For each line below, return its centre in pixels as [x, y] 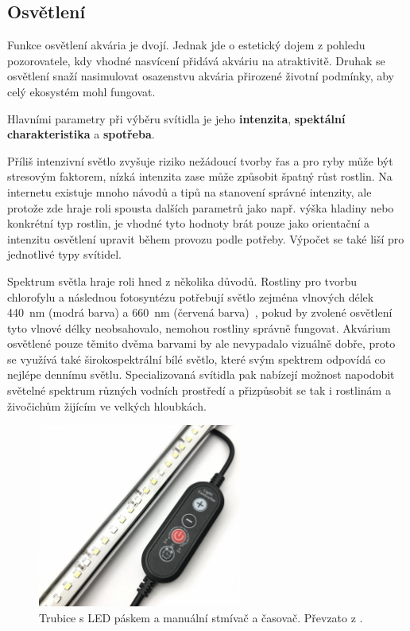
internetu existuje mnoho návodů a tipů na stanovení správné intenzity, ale [190, 191]
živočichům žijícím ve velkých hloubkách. [107, 405]
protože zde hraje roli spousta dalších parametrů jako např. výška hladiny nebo [201, 207]
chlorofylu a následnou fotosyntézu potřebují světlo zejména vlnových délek [191, 296]
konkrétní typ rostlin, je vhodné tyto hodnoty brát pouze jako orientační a [189, 223]
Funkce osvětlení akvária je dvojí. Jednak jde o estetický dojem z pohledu [186, 45]
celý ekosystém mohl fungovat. [81, 91]
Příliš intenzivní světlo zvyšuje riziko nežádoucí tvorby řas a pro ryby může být [200, 160]
